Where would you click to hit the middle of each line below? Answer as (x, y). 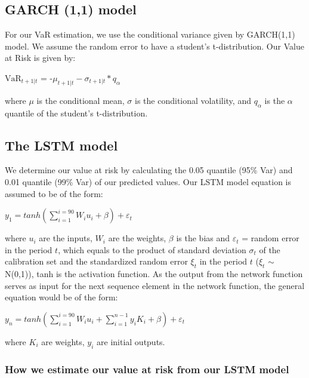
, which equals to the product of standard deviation (152, 249)
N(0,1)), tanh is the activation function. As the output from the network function (154, 274)
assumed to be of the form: (54, 193)
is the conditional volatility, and (193, 100)
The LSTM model (61, 145)
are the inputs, (66, 238)
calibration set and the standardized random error (96, 261)
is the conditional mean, (81, 100)
